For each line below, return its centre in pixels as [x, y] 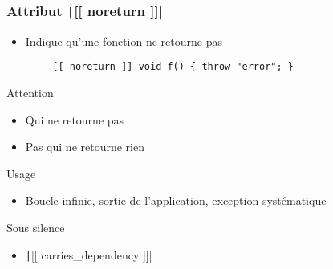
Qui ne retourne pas [75, 119]
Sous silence [36, 227]
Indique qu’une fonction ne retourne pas [124, 41]
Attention [30, 93]
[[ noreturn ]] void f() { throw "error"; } [173, 67]
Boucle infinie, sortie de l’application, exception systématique [176, 200]
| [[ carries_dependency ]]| [89, 254]
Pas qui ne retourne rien [85, 147]
